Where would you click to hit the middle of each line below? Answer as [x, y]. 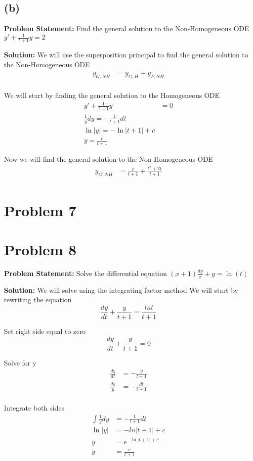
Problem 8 [40, 249]
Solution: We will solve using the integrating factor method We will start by [121, 290]
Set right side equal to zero [45, 331]
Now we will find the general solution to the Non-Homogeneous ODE [108, 159]
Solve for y [20, 362]
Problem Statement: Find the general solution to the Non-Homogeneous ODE [126, 28]
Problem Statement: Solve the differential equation [85, 273]
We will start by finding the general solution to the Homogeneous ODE [112, 95]
